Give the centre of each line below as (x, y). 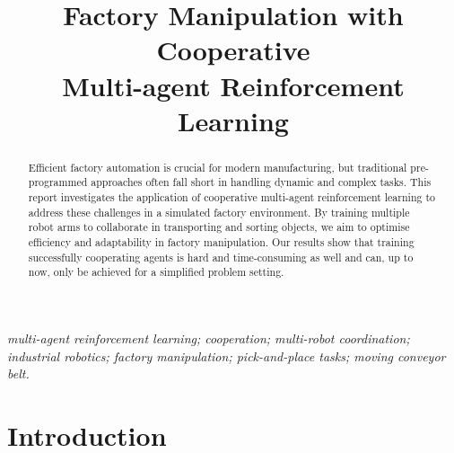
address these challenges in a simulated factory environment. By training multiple (219, 212)
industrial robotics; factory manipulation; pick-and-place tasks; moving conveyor (227, 355)
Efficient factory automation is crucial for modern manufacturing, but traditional (218, 167)
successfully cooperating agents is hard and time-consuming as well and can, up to (221, 257)
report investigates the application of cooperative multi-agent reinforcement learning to (231, 197)
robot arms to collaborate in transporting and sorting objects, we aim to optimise (219, 227)
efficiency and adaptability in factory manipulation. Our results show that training (221, 242)
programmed (58, 182)
